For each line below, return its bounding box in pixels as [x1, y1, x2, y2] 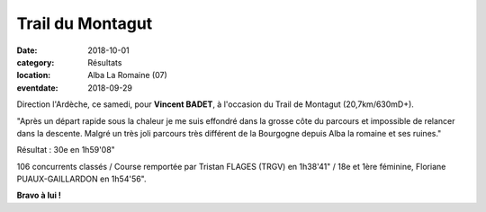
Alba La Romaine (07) [87, 70, 168, 81]
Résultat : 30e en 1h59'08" [16, 145, 116, 155]
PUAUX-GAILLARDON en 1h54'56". [16, 173, 148, 184]
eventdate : [16, 82, 58, 93]
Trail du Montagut [16, 13, 153, 33]
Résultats [87, 57, 122, 67]
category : [16, 57, 55, 67]
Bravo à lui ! [16, 190, 62, 201]
